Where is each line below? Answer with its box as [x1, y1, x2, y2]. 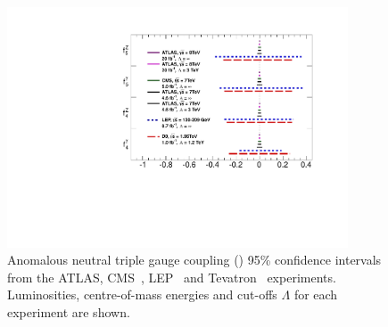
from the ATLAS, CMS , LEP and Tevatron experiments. [7, 267, 336, 286]
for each [293, 285, 338, 304]
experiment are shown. [7, 303, 130, 322]
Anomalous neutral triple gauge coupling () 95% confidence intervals [7, 250, 382, 269]
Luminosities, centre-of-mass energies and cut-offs [7, 285, 277, 304]
